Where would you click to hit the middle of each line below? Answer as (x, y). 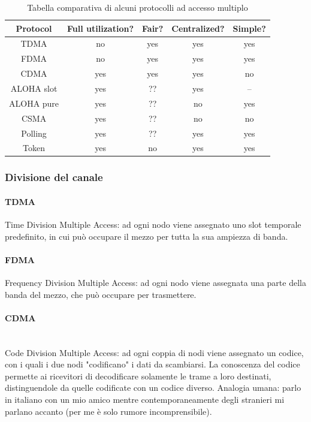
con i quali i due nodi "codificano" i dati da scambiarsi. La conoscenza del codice (153, 364)
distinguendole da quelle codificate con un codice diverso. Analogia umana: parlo (153, 388)
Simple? (249, 28)
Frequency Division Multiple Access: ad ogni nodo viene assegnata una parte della (155, 283)
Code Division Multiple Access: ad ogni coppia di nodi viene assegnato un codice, (154, 352)
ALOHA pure (34, 103)
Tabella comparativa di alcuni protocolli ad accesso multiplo (138, 7)
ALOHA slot (34, 88)
